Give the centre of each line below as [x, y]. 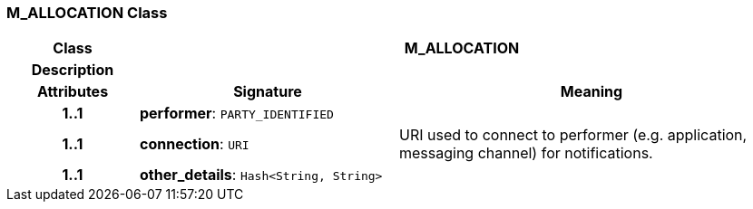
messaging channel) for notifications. [526, 153]
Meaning [592, 92]
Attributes [73, 92]
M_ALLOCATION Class [87, 13]
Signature [268, 92]
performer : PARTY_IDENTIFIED [236, 114]
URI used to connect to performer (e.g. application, [573, 135]
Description [73, 70]
